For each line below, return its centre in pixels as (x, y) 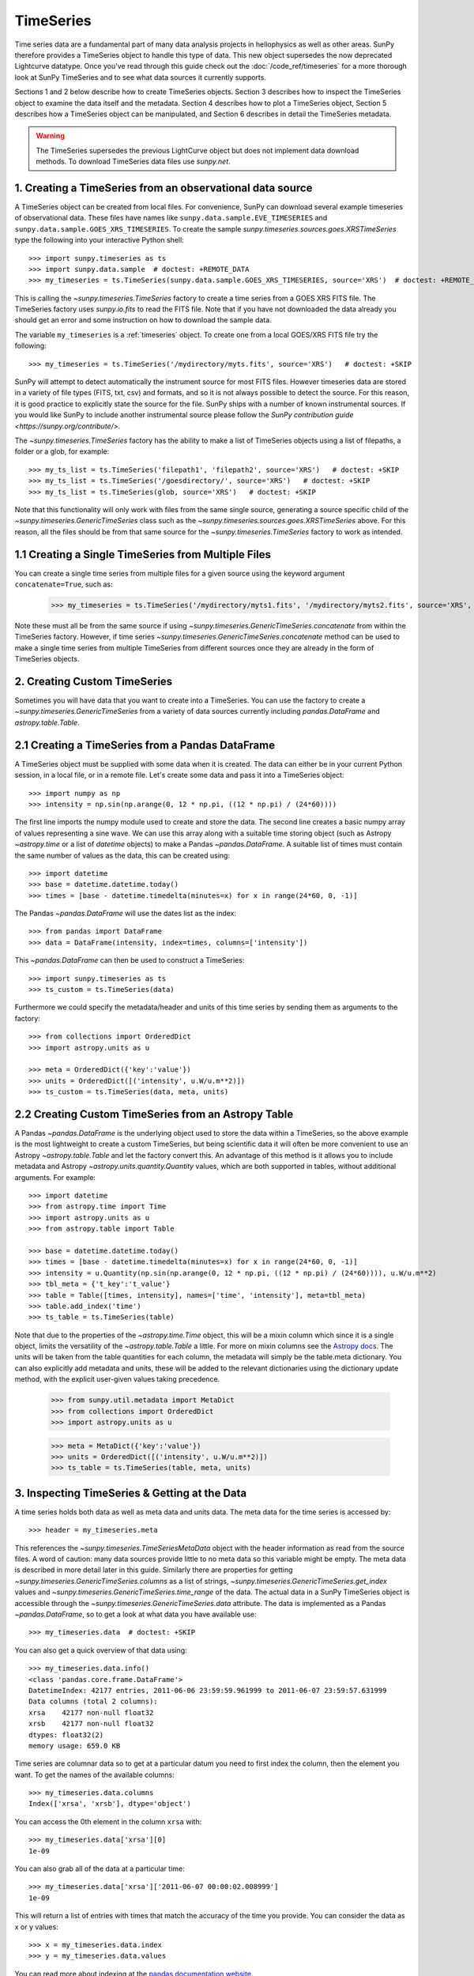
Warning (50, 136)
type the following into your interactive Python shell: (100, 240)
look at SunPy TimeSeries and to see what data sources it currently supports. (140, 77)
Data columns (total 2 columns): (93, 1702)
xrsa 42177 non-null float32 (91, 1712)
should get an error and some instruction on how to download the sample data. (143, 320)
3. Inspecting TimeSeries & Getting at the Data (131, 1493)
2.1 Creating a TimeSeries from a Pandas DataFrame (145, 745)
